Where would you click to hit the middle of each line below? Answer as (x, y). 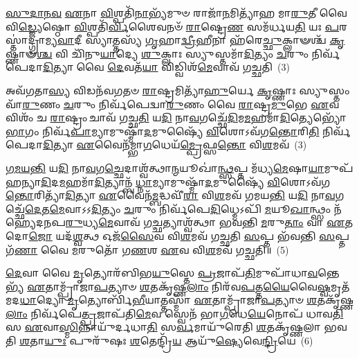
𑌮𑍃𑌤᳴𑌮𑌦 (340, 286)
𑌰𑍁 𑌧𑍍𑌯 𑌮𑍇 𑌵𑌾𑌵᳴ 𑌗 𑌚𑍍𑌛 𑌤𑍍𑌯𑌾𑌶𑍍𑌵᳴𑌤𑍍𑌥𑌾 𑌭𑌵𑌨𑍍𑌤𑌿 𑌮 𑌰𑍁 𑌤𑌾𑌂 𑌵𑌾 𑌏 (205, 222)
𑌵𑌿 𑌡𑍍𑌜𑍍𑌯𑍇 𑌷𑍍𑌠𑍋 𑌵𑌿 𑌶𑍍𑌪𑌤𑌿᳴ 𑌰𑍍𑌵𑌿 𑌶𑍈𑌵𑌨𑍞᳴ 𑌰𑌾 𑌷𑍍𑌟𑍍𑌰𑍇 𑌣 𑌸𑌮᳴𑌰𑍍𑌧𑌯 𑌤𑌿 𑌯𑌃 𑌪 (173, 26)
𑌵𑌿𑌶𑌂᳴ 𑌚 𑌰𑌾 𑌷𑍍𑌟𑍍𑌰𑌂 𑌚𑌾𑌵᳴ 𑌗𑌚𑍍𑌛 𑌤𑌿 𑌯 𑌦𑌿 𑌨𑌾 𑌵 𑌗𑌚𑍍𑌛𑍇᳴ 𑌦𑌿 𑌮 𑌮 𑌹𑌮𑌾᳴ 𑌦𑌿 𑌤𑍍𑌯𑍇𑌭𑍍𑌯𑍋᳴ (176, 117)
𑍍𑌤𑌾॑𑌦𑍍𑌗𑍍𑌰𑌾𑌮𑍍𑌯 (31, 40)
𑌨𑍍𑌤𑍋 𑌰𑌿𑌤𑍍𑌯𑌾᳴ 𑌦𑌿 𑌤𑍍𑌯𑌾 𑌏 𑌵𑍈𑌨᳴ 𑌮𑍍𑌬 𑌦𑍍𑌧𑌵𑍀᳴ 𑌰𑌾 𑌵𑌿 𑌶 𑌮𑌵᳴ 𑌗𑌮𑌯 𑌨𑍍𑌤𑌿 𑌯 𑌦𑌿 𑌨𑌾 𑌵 (171, 195)
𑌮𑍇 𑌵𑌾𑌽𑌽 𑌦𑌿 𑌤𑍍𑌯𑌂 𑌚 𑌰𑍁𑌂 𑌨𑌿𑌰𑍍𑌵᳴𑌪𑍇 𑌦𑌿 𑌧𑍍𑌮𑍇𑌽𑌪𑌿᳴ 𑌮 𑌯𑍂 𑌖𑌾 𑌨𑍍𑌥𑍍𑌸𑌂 (190, 208)
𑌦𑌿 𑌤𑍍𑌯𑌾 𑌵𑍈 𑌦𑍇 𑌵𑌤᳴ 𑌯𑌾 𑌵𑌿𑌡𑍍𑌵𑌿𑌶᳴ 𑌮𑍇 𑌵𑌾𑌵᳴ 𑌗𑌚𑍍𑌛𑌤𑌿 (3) (166, 67)
